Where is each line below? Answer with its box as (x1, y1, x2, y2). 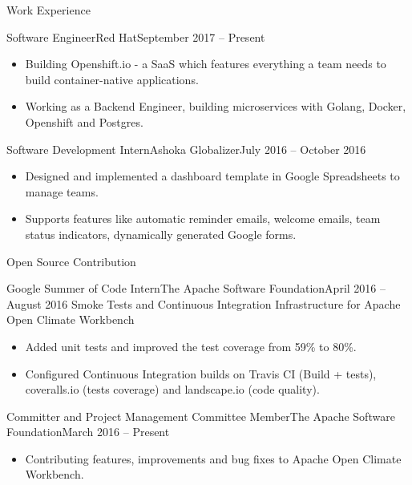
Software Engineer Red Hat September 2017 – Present (6, 28, 265, 45)
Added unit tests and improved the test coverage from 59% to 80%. (25, 337, 357, 354)
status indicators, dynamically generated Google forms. (25, 225, 297, 242)
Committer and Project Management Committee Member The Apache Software (6, 407, 395, 424)
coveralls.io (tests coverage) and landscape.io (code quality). (25, 381, 320, 398)
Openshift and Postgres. (25, 113, 143, 130)
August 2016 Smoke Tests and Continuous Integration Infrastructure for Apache (6, 295, 401, 312)
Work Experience (6, 2, 91, 18)
